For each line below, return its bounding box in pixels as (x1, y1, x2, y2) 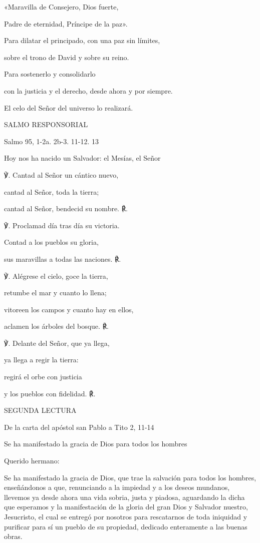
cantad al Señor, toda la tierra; (4, 186, 99, 197)
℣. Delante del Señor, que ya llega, (4, 337, 110, 348)
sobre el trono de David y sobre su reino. (4, 52, 129, 62)
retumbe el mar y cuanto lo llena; (4, 287, 107, 298)
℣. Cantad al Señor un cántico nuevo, (4, 169, 119, 180)
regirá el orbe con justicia (4, 371, 82, 382)
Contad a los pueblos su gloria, (4, 237, 99, 247)
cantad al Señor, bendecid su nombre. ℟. (4, 203, 128, 214)
